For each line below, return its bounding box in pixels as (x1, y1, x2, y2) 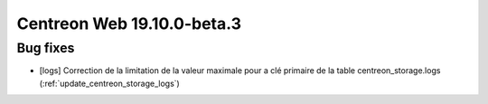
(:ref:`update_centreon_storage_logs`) (39, 78, 180, 89)
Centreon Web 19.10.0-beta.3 (16, 14, 241, 33)
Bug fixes (16, 40, 75, 56)
